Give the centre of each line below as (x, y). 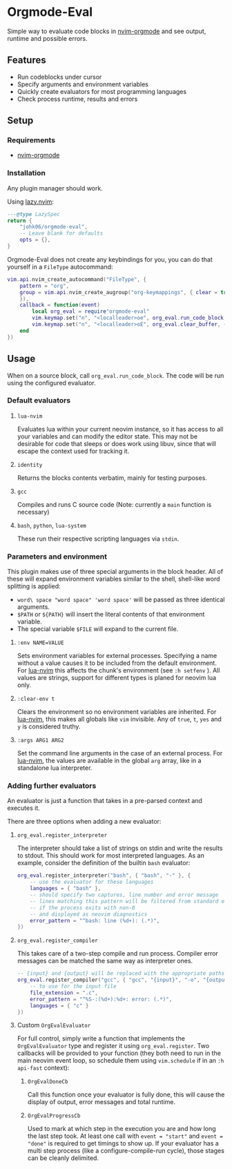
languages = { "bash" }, (66, 889)
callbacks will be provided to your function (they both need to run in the (119, 1053)
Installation (27, 173)
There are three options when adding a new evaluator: (84, 822)
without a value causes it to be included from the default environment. (117, 663)
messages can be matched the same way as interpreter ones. (105, 961)
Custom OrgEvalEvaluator (54, 1025)
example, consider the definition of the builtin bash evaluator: (104, 863)
